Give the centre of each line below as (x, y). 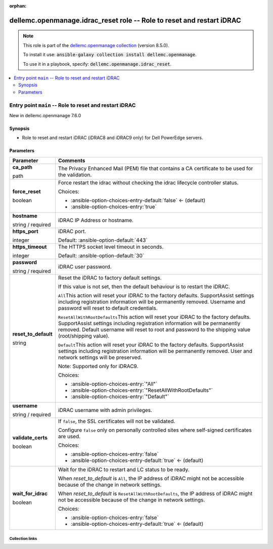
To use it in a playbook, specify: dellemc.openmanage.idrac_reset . (97, 64)
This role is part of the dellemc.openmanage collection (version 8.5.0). (96, 45)
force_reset (27, 191)
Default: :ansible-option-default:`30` (101, 255)
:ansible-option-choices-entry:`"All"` (114, 384)
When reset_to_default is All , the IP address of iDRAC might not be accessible (151, 478)
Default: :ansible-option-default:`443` (103, 240)
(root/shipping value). (84, 336)
